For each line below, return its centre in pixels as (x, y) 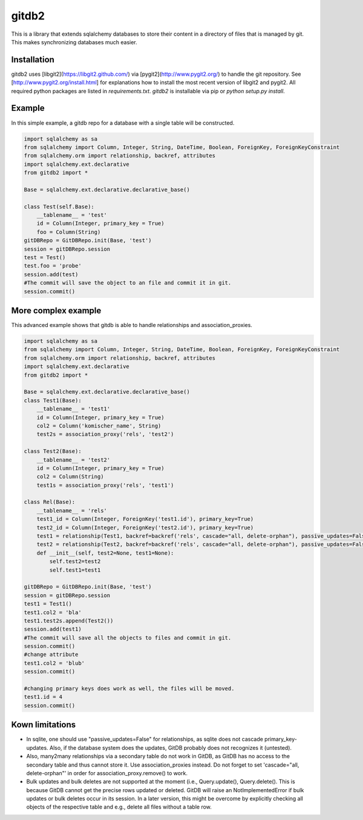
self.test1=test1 (75, 570)
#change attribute (51, 655)
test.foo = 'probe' (53, 266)
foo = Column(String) (69, 232)
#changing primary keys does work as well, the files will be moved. (129, 689)
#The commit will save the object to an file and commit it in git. (128, 283)
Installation (33, 60)
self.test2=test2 (75, 561)
